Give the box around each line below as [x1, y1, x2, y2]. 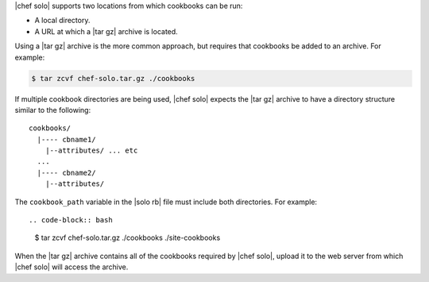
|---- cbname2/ [37, 168, 96, 177]
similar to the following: [14, 105, 91, 114]
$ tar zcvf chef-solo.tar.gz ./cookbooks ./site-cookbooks [34, 233, 221, 242]
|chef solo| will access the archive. [14, 262, 129, 272]
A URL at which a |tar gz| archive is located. [34, 26, 178, 36]
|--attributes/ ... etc [44, 146, 138, 155]
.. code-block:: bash [29, 215, 113, 225]
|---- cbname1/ [37, 135, 96, 144]
